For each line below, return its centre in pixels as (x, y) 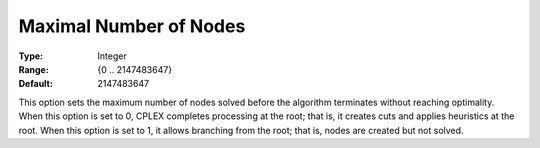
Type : (31, 56)
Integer (112, 56)
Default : (36, 84)
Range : (33, 69)
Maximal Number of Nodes (132, 26)
